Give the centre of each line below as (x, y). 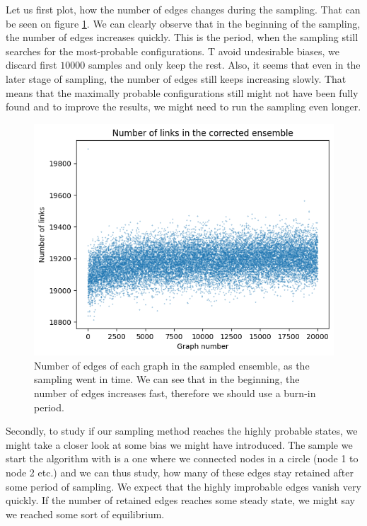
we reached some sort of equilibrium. (85, 514)
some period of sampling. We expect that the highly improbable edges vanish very (183, 486)
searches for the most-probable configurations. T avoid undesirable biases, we (173, 51)
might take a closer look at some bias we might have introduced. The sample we (179, 444)
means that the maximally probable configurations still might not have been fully (182, 92)
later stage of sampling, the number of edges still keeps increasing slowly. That (176, 78)
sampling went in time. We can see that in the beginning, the (167, 379)
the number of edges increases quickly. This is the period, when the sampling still (182, 37)
